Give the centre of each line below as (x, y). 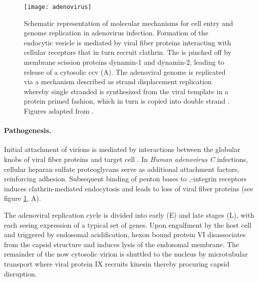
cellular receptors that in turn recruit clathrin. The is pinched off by (128, 52)
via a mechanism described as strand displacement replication (118, 81)
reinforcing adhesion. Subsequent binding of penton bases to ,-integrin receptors (125, 179)
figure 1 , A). (23, 198)
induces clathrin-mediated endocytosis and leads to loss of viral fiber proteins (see (129, 188)
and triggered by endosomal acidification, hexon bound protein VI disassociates (125, 234)
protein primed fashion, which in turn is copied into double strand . (127, 101)
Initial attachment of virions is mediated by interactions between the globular (122, 149)
